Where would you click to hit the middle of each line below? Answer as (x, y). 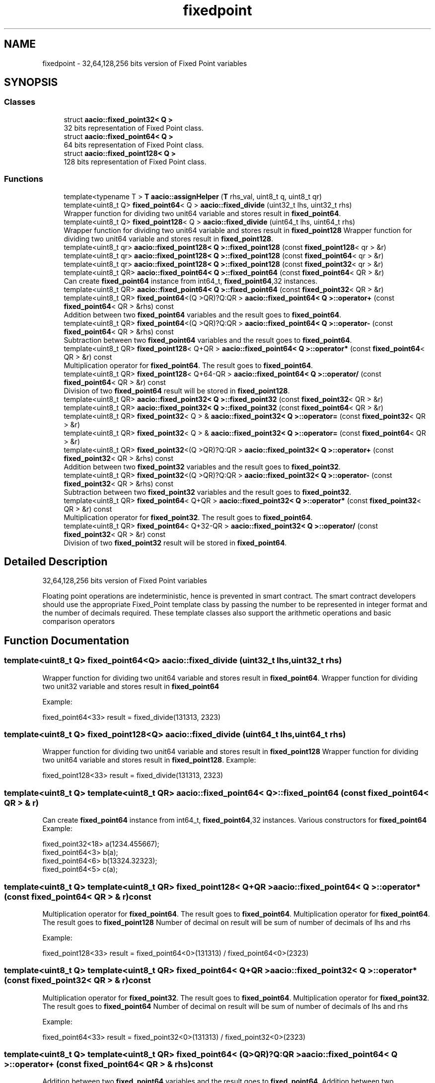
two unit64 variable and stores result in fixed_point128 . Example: (149, 760)
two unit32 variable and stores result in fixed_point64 (131, 686)
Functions (24, 179)
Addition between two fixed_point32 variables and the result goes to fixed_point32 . (202, 466)
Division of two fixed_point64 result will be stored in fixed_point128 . (177, 390)
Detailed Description (56, 561)
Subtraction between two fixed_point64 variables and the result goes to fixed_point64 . (208, 340)
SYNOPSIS (31, 82)
